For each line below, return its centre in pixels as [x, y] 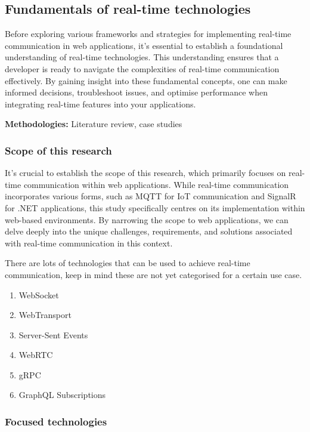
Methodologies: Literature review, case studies [94, 124]
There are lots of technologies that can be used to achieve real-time [128, 263]
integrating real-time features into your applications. [100, 104]
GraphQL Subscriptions [62, 395]
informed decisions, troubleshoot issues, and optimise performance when [136, 92]
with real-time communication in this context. [89, 243]
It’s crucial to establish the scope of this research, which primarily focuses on [145, 173]
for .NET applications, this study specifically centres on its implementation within [155, 207]
